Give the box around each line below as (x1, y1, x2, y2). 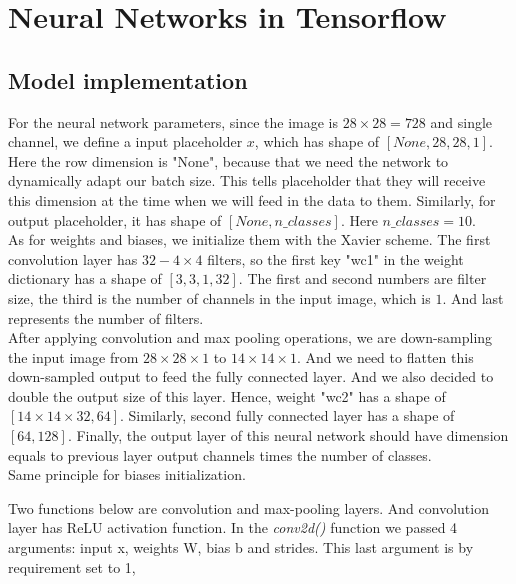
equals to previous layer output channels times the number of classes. (8, 444, 432, 465)
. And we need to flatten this (297, 346, 474, 367)
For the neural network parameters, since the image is (8, 111, 338, 132)
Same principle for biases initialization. (8, 464, 246, 485)
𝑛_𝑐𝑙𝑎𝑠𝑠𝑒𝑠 (382, 214, 440, 229)
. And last (442, 287, 504, 308)
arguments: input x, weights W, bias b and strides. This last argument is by (8, 537, 474, 558)
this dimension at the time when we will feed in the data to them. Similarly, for (8, 189, 496, 210)
